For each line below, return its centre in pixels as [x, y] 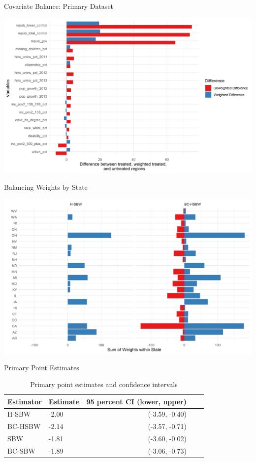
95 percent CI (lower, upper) [136, 401]
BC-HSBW [24, 426]
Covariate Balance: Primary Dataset [59, 6]
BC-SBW [21, 450]
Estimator [25, 401]
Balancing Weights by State [46, 187]
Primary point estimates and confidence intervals [104, 384]
